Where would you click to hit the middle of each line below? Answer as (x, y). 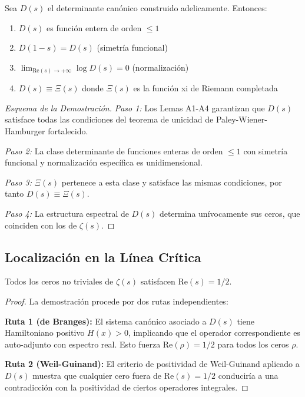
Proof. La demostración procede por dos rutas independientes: (117, 301)
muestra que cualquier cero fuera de (97, 375)
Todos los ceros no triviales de (59, 281)
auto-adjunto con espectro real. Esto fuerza (83, 344)
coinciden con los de (41, 225)
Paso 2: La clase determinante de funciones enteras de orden (114, 150)
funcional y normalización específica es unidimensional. (104, 162)
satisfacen (158, 281)
